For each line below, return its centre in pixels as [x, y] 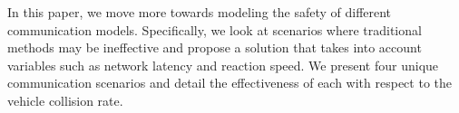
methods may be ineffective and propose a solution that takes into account [215, 47]
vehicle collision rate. [65, 100]
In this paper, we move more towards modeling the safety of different [200, 12]
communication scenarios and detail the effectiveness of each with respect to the [229, 83]
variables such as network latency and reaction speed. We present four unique [223, 65]
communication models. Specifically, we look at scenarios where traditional [215, 29]
